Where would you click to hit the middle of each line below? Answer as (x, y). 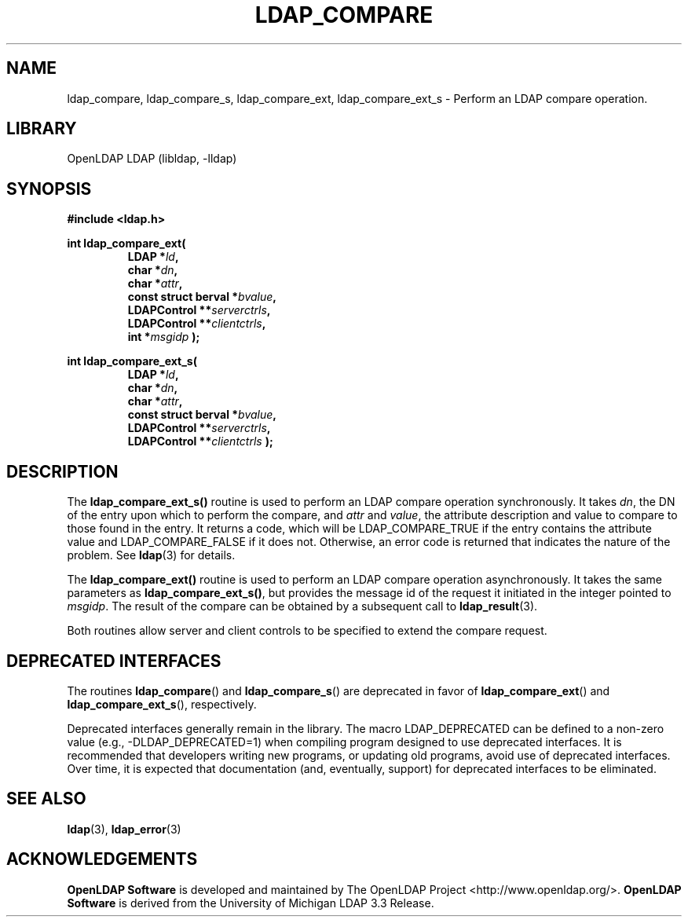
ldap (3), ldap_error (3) (124, 829)
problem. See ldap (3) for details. (151, 555)
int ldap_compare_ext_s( (132, 361)
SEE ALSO (46, 799)
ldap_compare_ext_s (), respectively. (162, 704)
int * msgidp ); (164, 337)
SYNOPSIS (49, 189)
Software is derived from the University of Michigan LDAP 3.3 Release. (251, 903)
